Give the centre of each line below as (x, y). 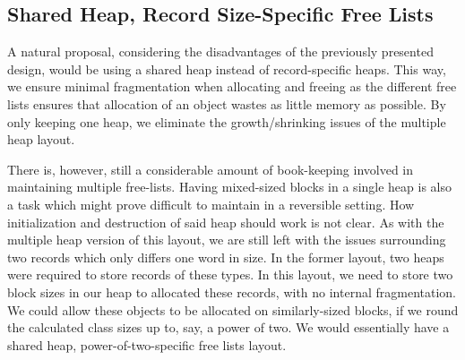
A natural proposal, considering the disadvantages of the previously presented (220, 51)
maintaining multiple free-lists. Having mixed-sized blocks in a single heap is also (230, 187)
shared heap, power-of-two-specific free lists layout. (147, 344)
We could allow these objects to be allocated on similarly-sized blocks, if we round (233, 309)
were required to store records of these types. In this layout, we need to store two (230, 274)
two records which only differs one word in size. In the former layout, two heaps (226, 257)
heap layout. (41, 139)
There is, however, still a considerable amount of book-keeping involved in (211, 169)
